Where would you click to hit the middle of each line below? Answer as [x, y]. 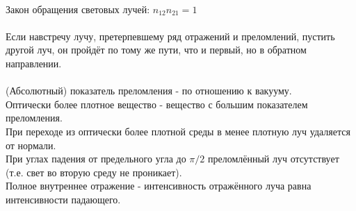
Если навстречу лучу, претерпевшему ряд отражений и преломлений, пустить [170, 36]
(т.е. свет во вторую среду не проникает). [94, 172]
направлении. [34, 63]
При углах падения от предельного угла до [96, 159]
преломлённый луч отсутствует [273, 159]
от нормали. [31, 145]
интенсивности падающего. [63, 199]
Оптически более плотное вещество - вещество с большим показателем [157, 104]
